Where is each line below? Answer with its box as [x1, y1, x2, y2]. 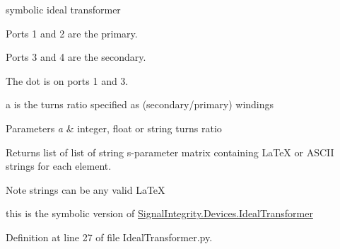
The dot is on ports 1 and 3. [6, 73, 129, 88]
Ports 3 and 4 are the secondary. [6, 50, 146, 64]
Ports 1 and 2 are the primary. [6, 25, 138, 40]
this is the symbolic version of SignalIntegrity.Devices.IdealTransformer [6, 206, 313, 221]
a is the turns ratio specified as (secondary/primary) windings [6, 97, 274, 112]
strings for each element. [6, 158, 112, 173]
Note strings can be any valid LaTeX [6, 182, 165, 197]
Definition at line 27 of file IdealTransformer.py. [6, 229, 213, 244]
